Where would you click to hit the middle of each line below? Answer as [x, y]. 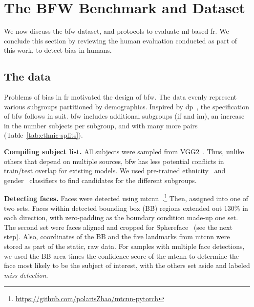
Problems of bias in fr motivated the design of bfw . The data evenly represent [120, 97]
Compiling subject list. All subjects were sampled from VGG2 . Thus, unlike [124, 152]
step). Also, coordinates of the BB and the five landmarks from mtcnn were [117, 236]
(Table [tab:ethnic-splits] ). [43, 135]
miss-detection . [26, 275]
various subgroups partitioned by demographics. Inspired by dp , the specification [127, 106]
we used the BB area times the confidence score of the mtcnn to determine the [121, 256]
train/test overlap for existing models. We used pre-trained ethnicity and [115, 171]
